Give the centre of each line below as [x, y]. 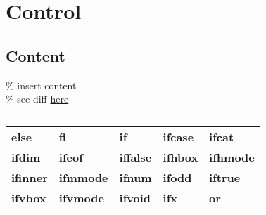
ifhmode [232, 157]
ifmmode [83, 178]
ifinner [30, 178]
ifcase [178, 137]
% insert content [41, 85]
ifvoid [135, 198]
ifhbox [180, 157]
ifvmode [81, 198]
